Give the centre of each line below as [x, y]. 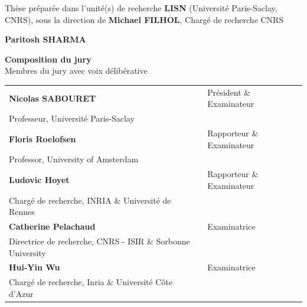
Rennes [22, 212]
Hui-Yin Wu [35, 267]
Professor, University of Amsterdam [74, 159]
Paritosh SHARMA [45, 39]
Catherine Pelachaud [52, 226]
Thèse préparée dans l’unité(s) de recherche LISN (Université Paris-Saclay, [141, 8]
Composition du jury [48, 59]
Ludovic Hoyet [39, 180]
